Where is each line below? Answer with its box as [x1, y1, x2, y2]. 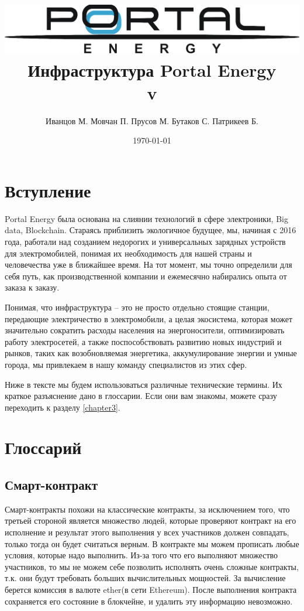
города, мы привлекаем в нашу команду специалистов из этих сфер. [5, 358, 247, 370]
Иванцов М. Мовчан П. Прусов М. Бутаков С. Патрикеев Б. [46, 114, 258, 127]
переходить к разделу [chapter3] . [5, 401, 120, 413]
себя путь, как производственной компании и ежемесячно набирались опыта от [5, 269, 287, 282]
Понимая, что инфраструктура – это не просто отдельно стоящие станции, [5, 301, 270, 313]
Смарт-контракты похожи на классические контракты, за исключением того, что [5, 503, 290, 515]
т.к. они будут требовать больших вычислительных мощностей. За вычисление [5, 572, 286, 584]
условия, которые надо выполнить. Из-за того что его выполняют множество [5, 549, 278, 561]
